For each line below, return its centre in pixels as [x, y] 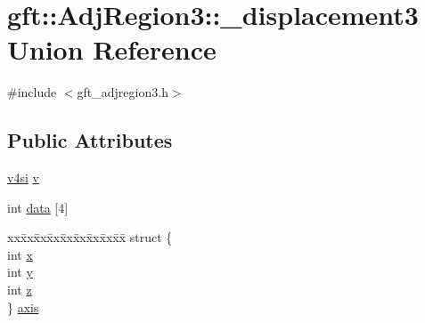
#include [32, 92]
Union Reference [112, 49]
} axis [23, 307]
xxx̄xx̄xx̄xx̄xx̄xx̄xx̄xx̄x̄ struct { [90, 237]
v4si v [23, 178]
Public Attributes [90, 140]
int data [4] [38, 207]
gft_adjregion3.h [123, 92]
